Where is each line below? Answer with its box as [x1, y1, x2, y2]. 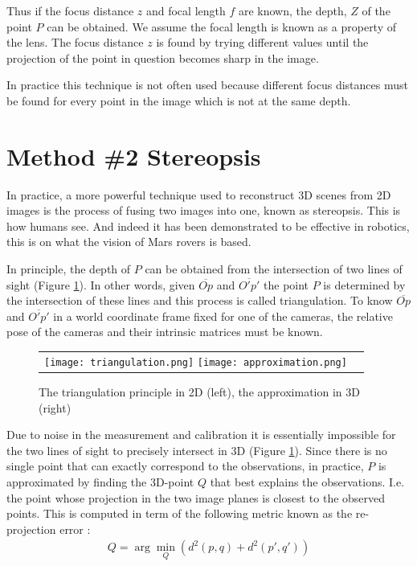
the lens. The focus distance [6, 34, 144, 51]
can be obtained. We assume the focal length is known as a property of [47, 18, 397, 35]
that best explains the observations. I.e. [210, 473, 405, 490]
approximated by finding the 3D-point [6, 473, 194, 490]
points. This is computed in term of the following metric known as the [6, 505, 353, 522]
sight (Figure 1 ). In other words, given [6, 276, 195, 293]
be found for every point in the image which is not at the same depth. [6, 92, 351, 109]
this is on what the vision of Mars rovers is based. [6, 233, 251, 250]
